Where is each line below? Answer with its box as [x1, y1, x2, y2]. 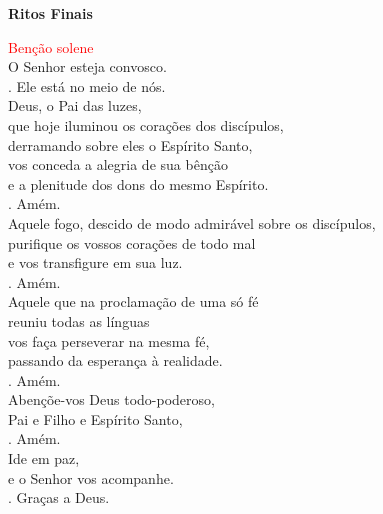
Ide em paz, [8, 448, 80, 469]
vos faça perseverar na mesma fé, [8, 330, 210, 351]
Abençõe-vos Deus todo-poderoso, [8, 389, 215, 410]
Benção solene [8, 36, 94, 57]
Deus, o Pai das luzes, [8, 95, 142, 116]
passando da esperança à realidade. [8, 350, 223, 371]
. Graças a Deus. [8, 487, 110, 508]
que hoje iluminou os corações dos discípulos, [8, 114, 284, 135]
